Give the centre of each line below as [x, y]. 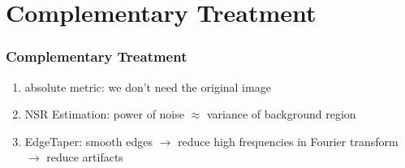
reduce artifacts [85, 157]
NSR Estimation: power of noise [104, 114]
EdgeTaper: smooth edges [88, 141]
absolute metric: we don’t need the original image [148, 86]
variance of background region [281, 114]
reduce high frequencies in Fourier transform [288, 141]
